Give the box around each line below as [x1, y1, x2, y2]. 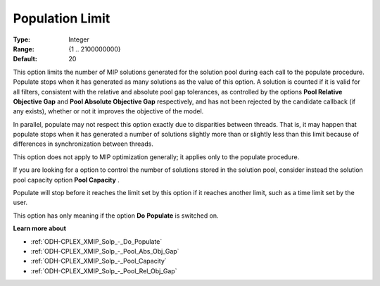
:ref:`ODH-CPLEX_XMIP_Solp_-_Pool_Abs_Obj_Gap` [30, 247, 179, 255]
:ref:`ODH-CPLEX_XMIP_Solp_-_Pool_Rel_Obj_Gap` [30, 266, 177, 275]
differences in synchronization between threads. [13, 139, 154, 148]
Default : [13, 55, 38, 63]
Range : [13, 44, 34, 53]
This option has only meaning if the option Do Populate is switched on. [13, 211, 219, 220]
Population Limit [13, 11, 110, 26]
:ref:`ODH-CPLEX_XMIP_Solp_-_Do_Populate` [30, 237, 163, 246]
